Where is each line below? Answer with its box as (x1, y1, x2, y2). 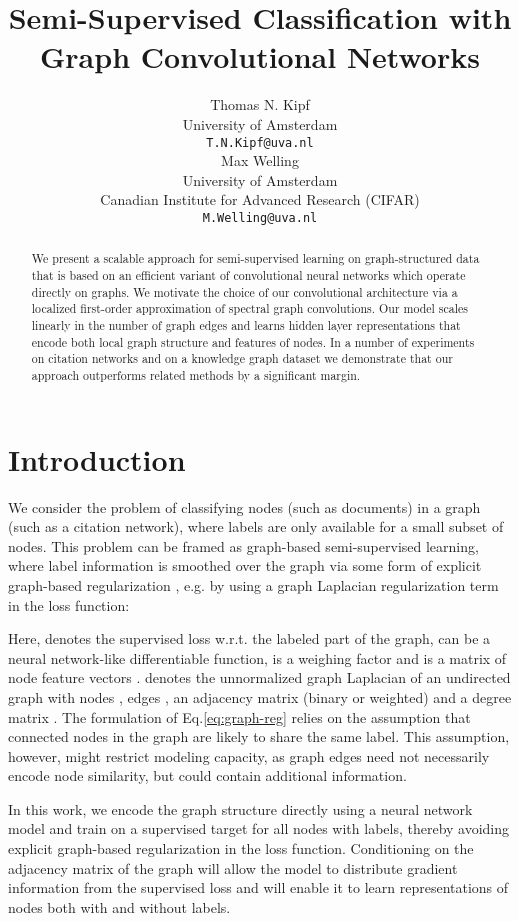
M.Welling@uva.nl (202, 210, 318, 225)
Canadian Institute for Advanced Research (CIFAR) (100, 189, 420, 210)
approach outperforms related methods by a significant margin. (31, 366, 361, 383)
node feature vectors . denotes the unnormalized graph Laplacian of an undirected (8, 667, 511, 688)
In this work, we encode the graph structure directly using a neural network (8, 798, 473, 819)
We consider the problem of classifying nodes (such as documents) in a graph (8, 496, 481, 517)
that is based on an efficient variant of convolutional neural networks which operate (31, 267, 466, 284)
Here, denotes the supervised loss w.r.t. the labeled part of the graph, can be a (8, 628, 491, 649)
